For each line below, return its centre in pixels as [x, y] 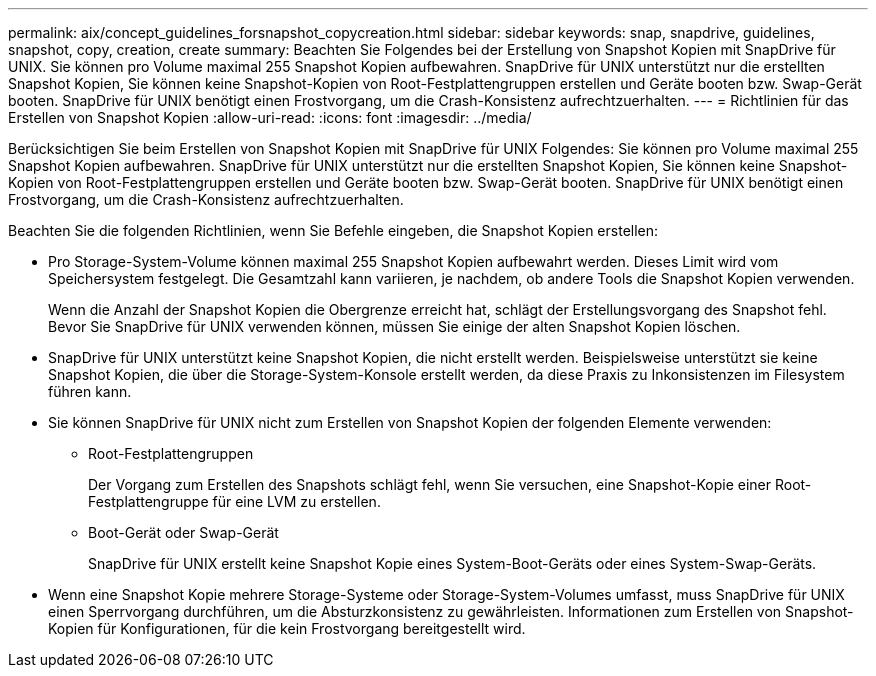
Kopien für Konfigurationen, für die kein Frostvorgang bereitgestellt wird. [287, 628]
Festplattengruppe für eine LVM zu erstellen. [234, 501]
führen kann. [90, 391]
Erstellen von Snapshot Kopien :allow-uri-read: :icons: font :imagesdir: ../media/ [270, 117]
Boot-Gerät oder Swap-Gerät [183, 532]
